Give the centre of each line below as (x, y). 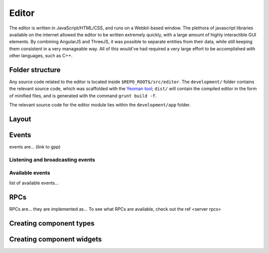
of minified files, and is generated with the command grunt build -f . (83, 96)
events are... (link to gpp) (35, 147)
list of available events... (34, 183)
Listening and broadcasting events (52, 159)
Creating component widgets (56, 239)
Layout (20, 119)
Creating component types (52, 223)
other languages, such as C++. (41, 56)
